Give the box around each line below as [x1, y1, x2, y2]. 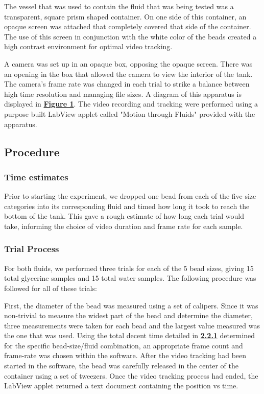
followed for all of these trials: [4, 282, 97, 293]
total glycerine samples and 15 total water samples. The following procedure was [4, 273, 256, 283]
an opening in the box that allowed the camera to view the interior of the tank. [4, 68, 253, 79]
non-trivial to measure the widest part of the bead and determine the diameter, [4, 310, 253, 321]
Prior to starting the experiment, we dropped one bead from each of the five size [4, 191, 256, 201]
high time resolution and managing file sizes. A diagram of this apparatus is [4, 88, 242, 99]
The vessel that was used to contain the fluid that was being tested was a [4, 1, 234, 11]
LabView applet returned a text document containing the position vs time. [4, 380, 238, 391]
